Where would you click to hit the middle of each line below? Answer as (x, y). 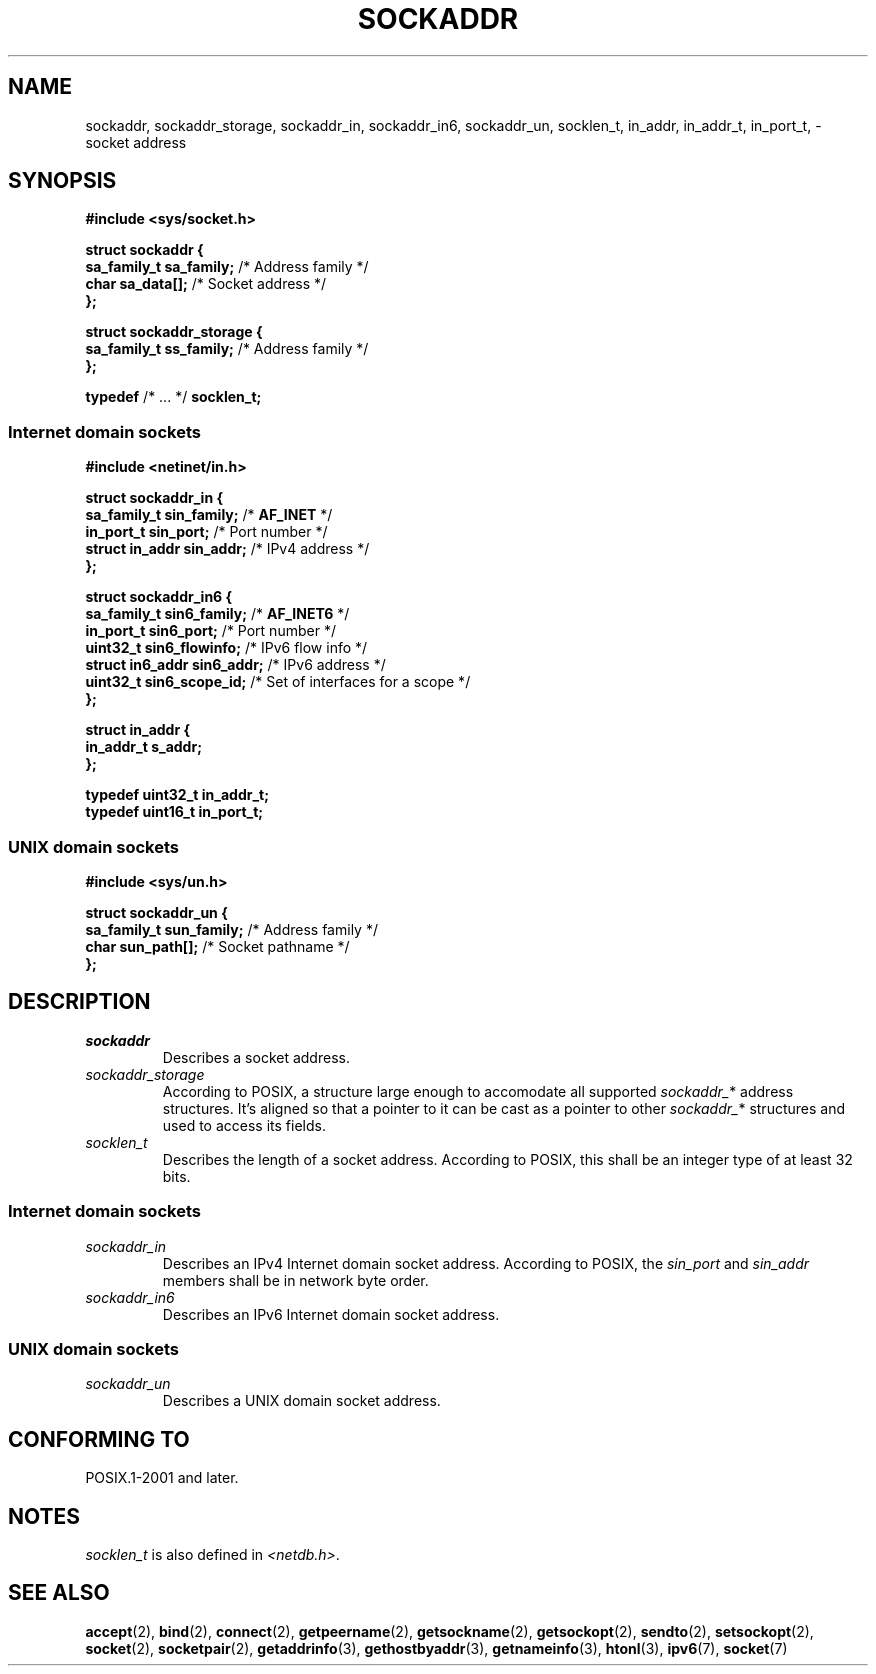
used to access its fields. (244, 1125)
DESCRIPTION (79, 1002)
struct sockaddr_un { (156, 912)
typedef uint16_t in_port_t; (174, 812)
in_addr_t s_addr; (143, 747)
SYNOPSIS (62, 181)
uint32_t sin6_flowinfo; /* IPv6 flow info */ (226, 648)
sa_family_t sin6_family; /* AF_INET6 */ (217, 614)
